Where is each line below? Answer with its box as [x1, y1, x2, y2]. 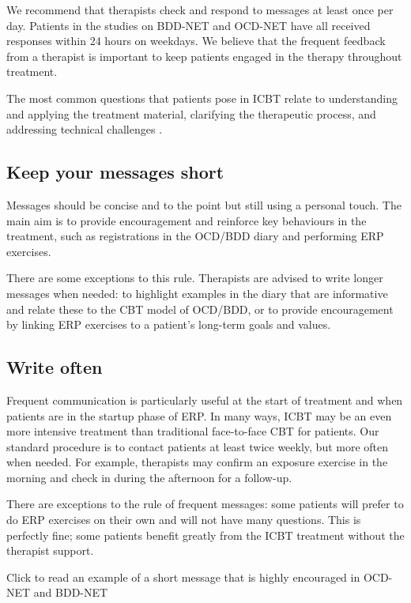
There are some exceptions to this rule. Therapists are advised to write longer [6, 269, 383, 286]
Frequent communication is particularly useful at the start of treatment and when [6, 391, 403, 408]
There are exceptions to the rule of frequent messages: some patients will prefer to [6, 496, 404, 512]
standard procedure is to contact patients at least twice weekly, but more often [6, 438, 389, 454]
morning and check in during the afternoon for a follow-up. [6, 469, 292, 485]
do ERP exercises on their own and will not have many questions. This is [6, 511, 361, 528]
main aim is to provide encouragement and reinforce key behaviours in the [6, 212, 367, 228]
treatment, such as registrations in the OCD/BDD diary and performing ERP [6, 228, 384, 244]
